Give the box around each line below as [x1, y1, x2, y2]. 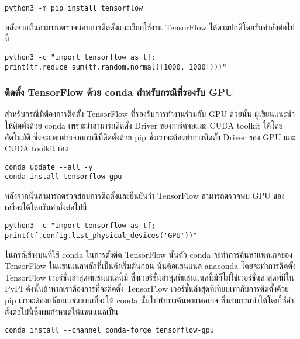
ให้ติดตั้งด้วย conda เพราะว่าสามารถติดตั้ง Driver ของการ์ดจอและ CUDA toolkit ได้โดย [5, 119, 283, 131]
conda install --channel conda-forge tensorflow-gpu [5, 326, 214, 335]
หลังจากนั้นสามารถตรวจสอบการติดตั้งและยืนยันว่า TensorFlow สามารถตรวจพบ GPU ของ [5, 189, 285, 202]
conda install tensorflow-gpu [5, 172, 122, 181]
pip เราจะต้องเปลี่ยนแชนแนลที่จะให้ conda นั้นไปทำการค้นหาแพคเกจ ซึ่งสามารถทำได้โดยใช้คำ [5, 293, 294, 306]
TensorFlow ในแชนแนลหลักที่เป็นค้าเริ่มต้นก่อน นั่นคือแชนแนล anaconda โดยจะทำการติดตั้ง [5, 260, 296, 272]
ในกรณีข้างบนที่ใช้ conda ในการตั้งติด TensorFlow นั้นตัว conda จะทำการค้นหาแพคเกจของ [5, 248, 293, 260]
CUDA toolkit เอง [5, 142, 68, 154]
